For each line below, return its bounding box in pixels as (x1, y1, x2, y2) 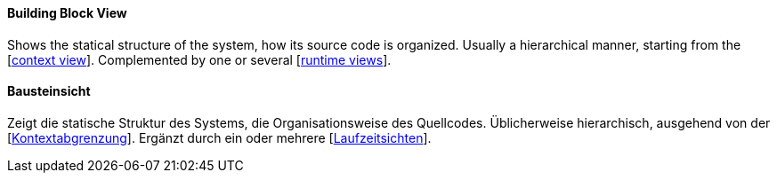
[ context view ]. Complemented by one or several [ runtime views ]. (7, 51, 392, 67)
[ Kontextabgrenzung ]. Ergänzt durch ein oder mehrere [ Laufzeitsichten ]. (7, 129, 432, 145)
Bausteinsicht (7, 83, 91, 99)
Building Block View (7, 5, 127, 20)
